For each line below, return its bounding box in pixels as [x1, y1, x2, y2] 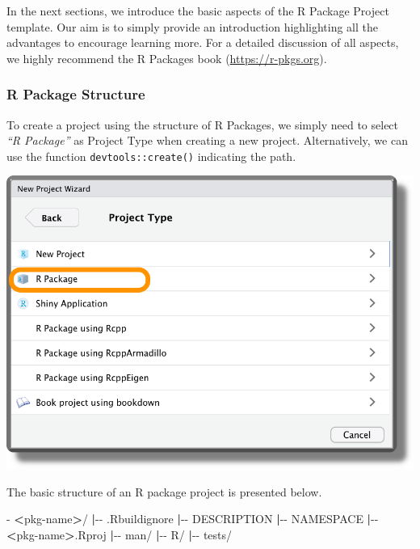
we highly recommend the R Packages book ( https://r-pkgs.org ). [6, 49, 327, 66]
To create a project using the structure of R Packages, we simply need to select [6, 116, 399, 133]
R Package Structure [6, 84, 145, 104]
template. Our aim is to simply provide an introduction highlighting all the [6, 18, 378, 35]
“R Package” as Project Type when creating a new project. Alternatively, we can [6, 132, 408, 149]
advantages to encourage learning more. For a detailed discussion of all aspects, [6, 34, 399, 51]
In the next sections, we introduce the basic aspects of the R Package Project [6, 2, 389, 19]
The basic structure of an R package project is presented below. [6, 483, 322, 500]
